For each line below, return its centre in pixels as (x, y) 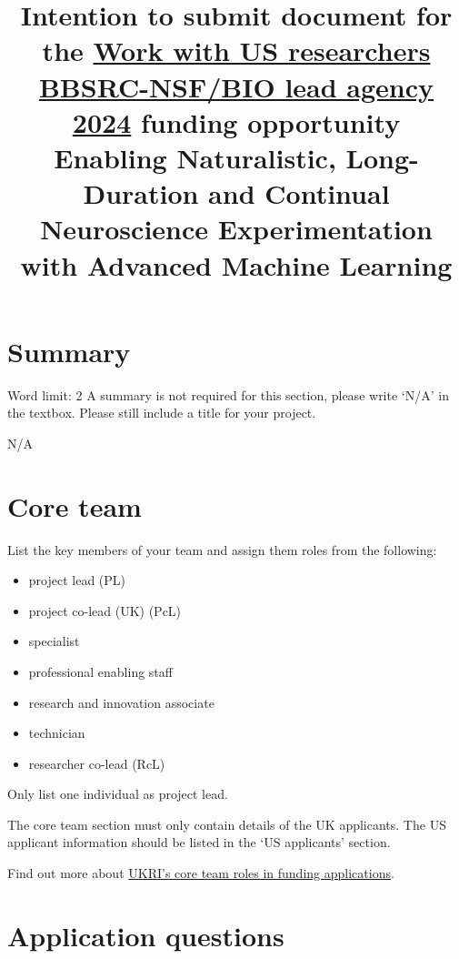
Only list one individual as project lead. (118, 794)
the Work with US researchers (236, 50)
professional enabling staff (100, 671)
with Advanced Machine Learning (236, 264)
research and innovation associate (121, 702)
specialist (54, 641)
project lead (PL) (77, 580)
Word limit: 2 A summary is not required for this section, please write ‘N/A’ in (228, 394)
